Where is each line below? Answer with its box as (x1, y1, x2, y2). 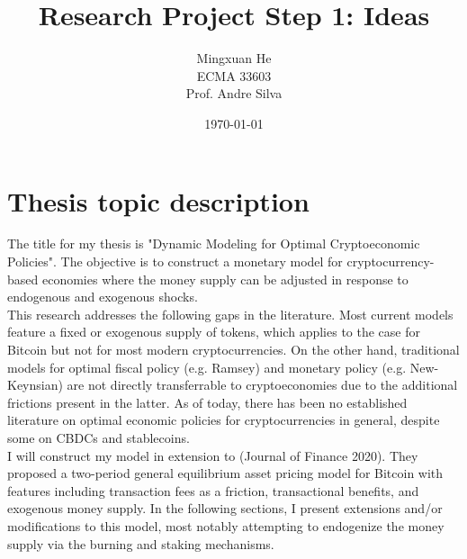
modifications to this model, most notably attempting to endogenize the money (7, 516, 445, 535)
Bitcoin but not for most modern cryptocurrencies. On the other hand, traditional (7, 340, 460, 358)
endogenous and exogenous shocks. (7, 287, 198, 306)
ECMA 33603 (196, 66, 272, 85)
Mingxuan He (196, 49, 272, 68)
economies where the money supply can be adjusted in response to (41, 269, 409, 288)
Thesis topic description (7, 182, 310, 219)
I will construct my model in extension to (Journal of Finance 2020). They (7, 446, 418, 464)
